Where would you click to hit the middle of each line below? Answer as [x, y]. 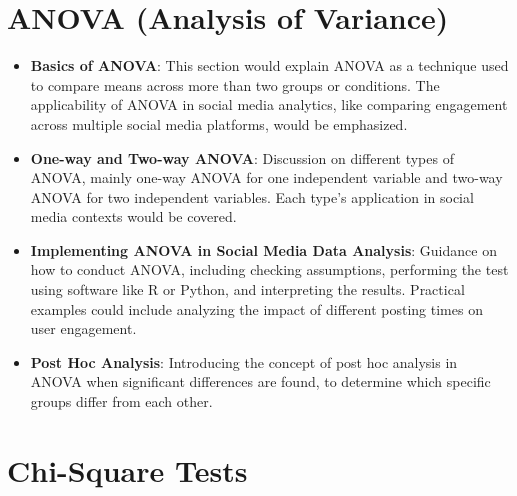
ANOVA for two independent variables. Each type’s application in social [252, 196]
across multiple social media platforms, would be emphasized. [219, 123]
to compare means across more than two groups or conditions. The [235, 84]
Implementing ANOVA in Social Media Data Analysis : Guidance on [263, 249]
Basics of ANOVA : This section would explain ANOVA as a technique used [269, 65]
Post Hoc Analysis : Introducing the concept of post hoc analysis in [244, 361]
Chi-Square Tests [127, 469]
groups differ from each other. [121, 401]
